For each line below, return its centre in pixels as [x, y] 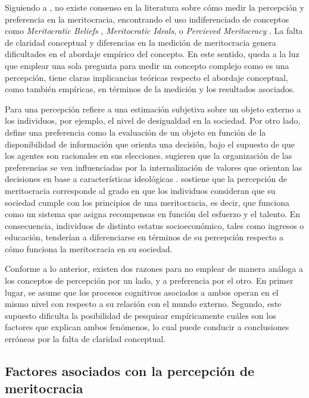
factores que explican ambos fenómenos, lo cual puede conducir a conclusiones [147, 327]
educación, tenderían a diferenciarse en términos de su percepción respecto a [144, 237]
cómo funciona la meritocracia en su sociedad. [89, 248]
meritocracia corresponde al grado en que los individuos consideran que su [140, 190]
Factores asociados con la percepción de [130, 371]
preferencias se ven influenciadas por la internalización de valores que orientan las [154, 167]
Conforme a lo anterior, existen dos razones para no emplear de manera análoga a [154, 269]
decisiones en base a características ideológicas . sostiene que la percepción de [146, 179]
